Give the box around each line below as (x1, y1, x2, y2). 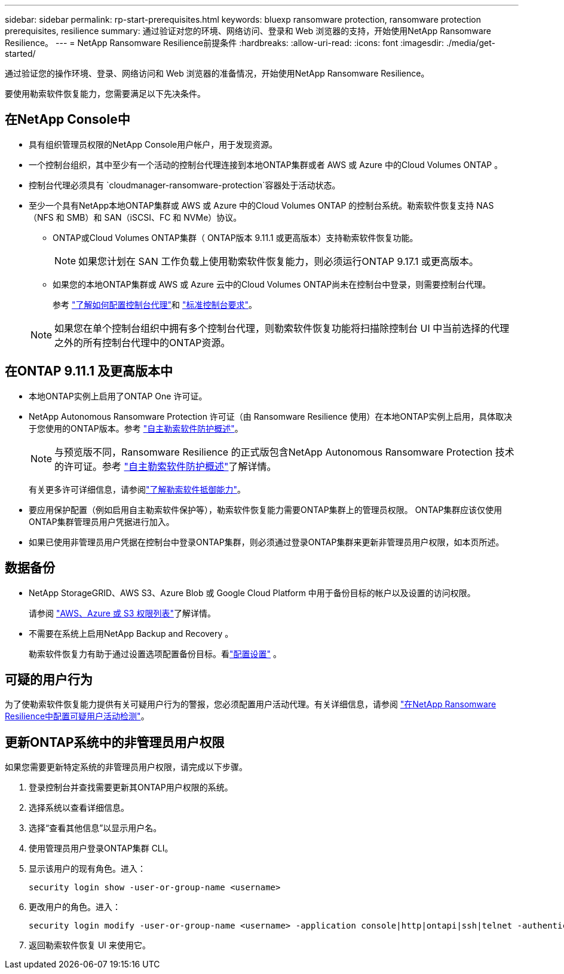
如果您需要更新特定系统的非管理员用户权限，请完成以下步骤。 (5, 762, 247, 773)
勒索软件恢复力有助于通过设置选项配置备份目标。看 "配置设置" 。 (29, 648, 281, 659)
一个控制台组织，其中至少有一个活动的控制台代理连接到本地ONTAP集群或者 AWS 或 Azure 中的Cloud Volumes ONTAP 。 (29, 159, 503, 170)
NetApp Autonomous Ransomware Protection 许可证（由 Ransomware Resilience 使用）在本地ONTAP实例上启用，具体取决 (29, 411, 513, 422)
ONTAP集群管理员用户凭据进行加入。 (29, 516, 174, 527)
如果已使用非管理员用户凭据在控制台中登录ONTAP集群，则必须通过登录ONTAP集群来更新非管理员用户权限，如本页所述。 (29, 536, 504, 547)
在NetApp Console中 (5, 112, 130, 127)
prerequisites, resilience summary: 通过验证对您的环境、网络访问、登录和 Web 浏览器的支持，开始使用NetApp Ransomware (5, 26, 492, 36)
